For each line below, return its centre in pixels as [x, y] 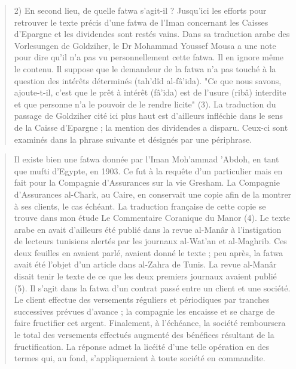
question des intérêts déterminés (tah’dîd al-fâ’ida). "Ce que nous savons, [148, 80]
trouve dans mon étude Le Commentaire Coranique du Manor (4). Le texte [152, 218]
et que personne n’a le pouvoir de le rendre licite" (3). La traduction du [145, 104]
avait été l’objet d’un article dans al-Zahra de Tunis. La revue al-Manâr [145, 264]
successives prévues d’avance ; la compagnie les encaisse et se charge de [144, 311]
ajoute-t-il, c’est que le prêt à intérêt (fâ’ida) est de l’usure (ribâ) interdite [150, 92]
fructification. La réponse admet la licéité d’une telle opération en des [142, 346]
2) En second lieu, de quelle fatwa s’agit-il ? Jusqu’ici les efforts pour [140, 10]
